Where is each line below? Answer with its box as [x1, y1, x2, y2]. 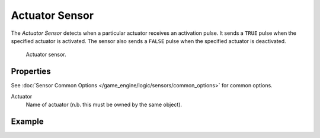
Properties [11, 67, 51, 77]
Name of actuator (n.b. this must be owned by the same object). [25, 101, 183, 109]
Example [11, 116, 44, 126]
